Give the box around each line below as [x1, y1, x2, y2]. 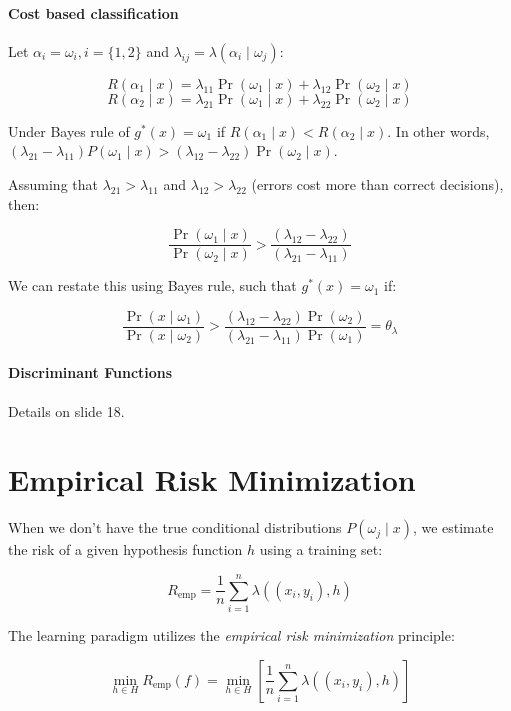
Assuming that [8, 173, 98, 194]
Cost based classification [8, 2, 179, 23]
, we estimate [412, 517, 494, 538]
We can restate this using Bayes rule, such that [8, 275, 297, 296]
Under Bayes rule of [8, 120, 130, 141]
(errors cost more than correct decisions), [251, 173, 504, 194]
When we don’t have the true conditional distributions [8, 517, 342, 538]
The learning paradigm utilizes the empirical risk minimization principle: [8, 625, 455, 646]
